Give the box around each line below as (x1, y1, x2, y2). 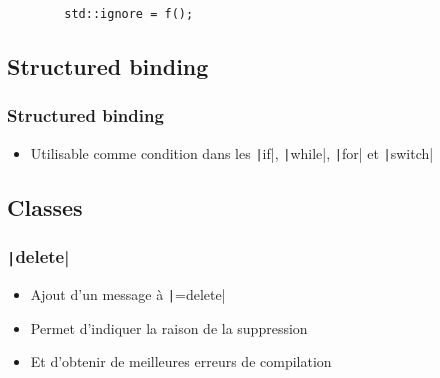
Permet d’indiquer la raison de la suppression (30, 317, 308, 338)
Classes (7, 191, 83, 222)
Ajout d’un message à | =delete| (30, 283, 226, 304)
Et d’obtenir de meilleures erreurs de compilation (30, 351, 332, 372)
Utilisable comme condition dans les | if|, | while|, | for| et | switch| (30, 142, 434, 163)
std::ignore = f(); (64, 7, 194, 21)
